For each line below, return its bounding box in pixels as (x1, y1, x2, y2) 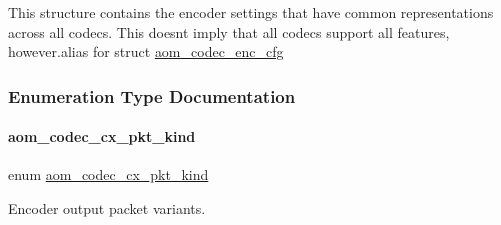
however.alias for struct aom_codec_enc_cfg (8, 41, 284, 62)
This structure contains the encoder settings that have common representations (8, 2, 494, 22)
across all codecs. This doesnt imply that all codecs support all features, (8, 21, 450, 42)
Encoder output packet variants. (8, 198, 206, 219)
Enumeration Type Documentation (8, 83, 296, 108)
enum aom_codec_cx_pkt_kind (8, 164, 209, 185)
